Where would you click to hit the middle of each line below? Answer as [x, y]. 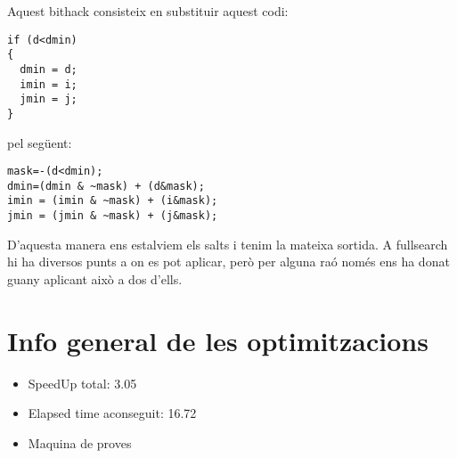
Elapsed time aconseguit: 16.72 [112, 413]
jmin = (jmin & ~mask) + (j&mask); [113, 216]
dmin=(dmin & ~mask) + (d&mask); [106, 186]
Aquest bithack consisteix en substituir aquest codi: [148, 11]
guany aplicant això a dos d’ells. [95, 278]
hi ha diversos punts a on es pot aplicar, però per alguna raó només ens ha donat [228, 262]
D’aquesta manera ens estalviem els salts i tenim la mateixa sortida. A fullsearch [228, 244]
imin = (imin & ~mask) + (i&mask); [113, 201]
